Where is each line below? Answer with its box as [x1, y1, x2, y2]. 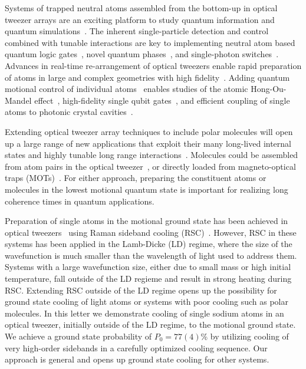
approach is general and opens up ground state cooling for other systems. [5, 353, 269, 365]
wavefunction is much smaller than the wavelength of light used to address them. [5, 249, 297, 261]
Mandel [5, 94, 32, 106]
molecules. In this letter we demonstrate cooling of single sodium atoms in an [5, 307, 284, 319]
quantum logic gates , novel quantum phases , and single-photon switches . [5, 48, 279, 60]
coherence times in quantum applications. [5, 195, 154, 207]
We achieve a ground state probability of [5, 330, 152, 342]
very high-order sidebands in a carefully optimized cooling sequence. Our [5, 341, 268, 354]
